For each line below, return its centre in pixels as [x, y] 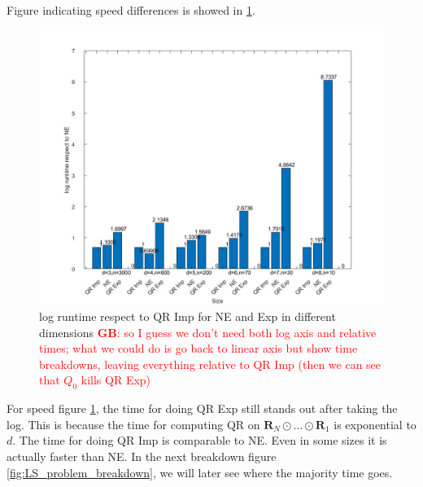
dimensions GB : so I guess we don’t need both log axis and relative [208, 332]
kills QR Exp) [116, 380]
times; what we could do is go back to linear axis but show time [198, 348]
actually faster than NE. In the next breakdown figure [142, 456]
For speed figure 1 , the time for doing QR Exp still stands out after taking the [202, 408]
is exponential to [375, 424]
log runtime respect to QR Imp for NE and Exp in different [188, 316]
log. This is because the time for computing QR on [133, 424]
